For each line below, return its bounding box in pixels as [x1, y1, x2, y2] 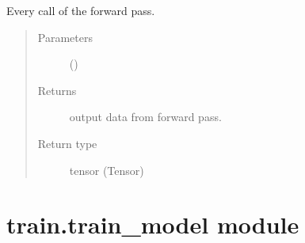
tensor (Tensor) [69, 161, 144, 178]
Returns [37, 82, 77, 98]
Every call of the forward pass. [6, 2, 155, 18]
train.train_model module [6, 208, 299, 241]
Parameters [37, 28, 93, 45]
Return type [37, 135, 97, 151]
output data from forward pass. [69, 108, 222, 125]
